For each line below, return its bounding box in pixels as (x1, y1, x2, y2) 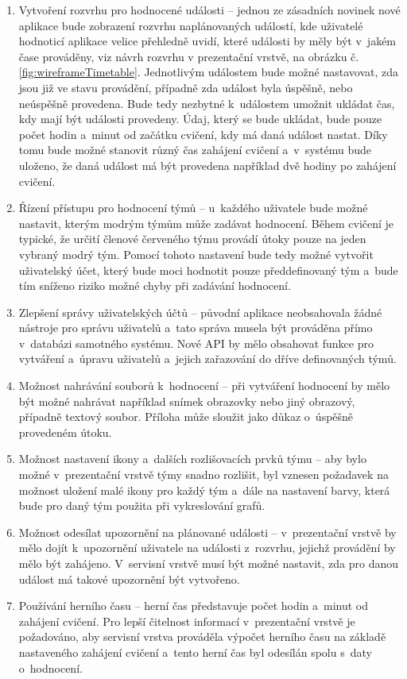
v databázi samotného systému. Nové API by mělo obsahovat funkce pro (18, 334, 374, 351)
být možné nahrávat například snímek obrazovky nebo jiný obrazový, (18, 392, 355, 409)
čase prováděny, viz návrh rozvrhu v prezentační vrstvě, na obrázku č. (18, 48, 359, 64)
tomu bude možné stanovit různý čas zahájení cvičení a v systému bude (18, 141, 372, 158)
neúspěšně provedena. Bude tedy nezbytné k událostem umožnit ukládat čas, (18, 95, 395, 111)
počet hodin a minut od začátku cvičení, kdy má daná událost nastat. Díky (18, 125, 388, 142)
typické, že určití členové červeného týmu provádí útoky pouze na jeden (18, 230, 366, 247)
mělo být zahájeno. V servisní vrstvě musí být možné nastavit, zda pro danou (18, 555, 399, 571)
